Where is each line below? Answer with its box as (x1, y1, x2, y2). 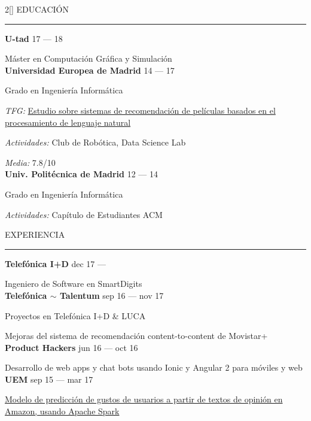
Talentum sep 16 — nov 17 (59, 289, 164, 301)
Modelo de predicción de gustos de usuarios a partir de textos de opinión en (5, 393, 283, 405)
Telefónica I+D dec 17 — (5, 257, 106, 269)
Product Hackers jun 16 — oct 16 (5, 341, 138, 353)
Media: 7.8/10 (5, 156, 56, 168)
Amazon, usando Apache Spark (5, 405, 120, 417)
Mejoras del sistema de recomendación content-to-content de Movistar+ (5, 329, 268, 342)
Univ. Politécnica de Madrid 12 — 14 (5, 168, 158, 180)
